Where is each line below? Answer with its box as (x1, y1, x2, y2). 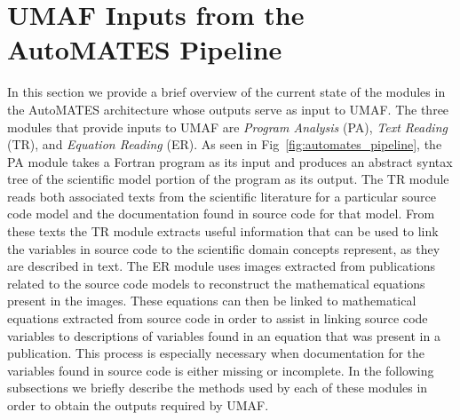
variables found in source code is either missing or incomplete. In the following (7, 361, 434, 379)
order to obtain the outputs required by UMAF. (7, 396, 269, 414)
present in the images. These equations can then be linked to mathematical (7, 291, 416, 310)
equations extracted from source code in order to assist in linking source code (7, 309, 428, 328)
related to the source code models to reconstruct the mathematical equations (7, 273, 425, 292)
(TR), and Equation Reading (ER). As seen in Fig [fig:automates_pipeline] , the (7, 135, 442, 154)
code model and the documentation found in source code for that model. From (7, 204, 435, 223)
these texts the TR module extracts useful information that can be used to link (7, 222, 439, 241)
